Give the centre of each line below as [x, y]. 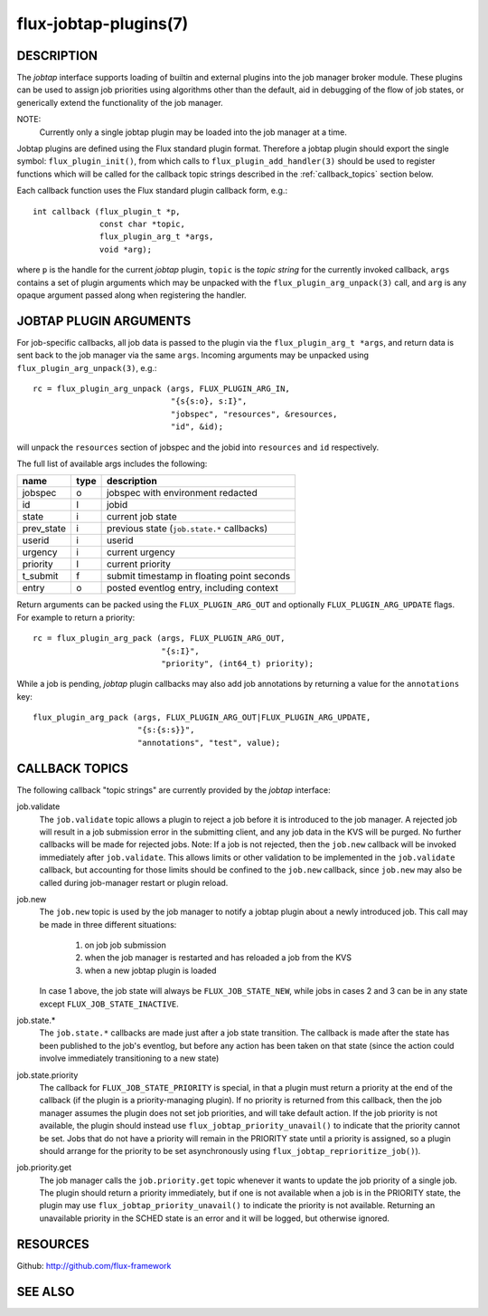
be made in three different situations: [108, 924]
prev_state [44, 529]
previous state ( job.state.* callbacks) [187, 529]
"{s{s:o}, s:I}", [209, 401]
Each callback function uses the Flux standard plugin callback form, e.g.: [152, 191]
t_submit [40, 577]
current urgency [141, 552]
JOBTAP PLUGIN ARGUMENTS [104, 321]
